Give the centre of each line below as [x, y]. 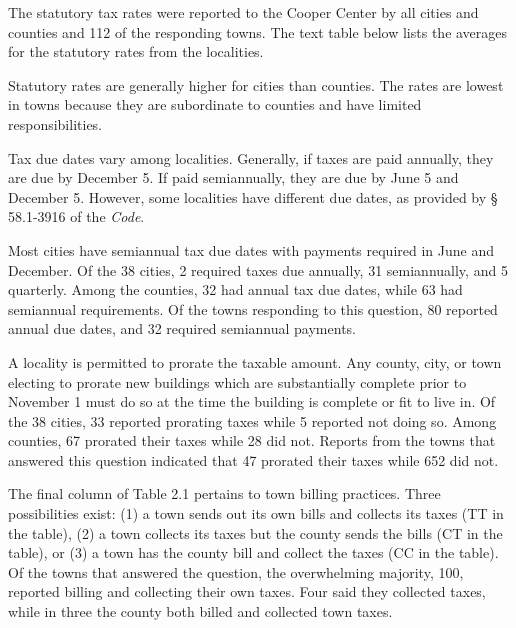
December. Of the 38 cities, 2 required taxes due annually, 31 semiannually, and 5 [258, 269]
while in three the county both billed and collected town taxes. [200, 611]
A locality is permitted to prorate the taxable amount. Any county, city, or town [255, 361]
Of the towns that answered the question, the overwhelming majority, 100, [236, 571]
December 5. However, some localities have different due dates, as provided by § [253, 196]
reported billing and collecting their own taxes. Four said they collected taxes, [247, 591]
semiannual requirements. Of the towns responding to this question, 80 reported [253, 308]
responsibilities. [55, 123]
